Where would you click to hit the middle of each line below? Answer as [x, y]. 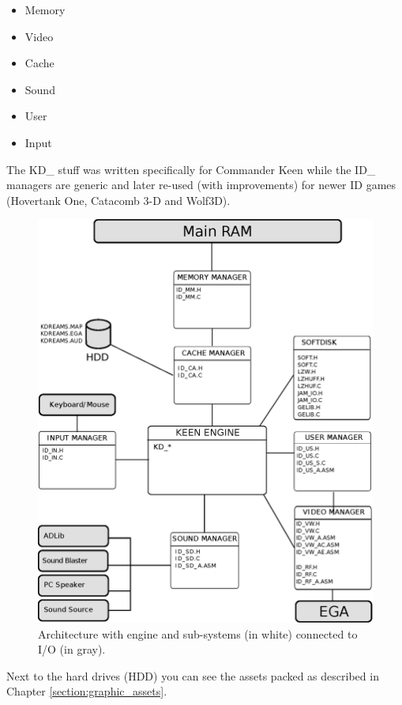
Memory [45, 9]
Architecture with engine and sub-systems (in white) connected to [198, 633]
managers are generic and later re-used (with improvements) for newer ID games [201, 185]
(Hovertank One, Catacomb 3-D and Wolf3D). [118, 200]
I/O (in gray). [72, 649]
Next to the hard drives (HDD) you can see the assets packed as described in [193, 675]
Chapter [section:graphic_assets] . [87, 691]
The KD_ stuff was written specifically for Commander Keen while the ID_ [191, 169]
